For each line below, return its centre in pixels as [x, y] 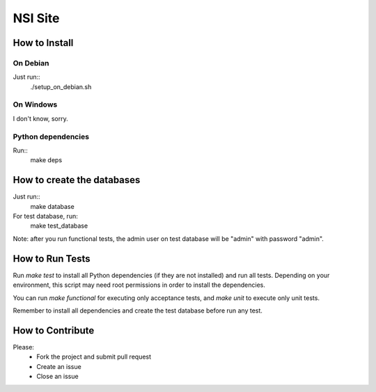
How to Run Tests [52, 259]
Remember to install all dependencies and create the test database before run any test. [138, 311]
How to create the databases [77, 180]
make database [52, 206]
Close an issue [58, 376]
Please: [24, 347]
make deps [46, 160]
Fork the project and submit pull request [94, 357]
